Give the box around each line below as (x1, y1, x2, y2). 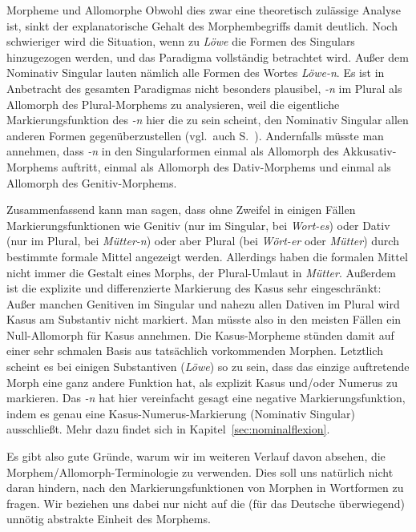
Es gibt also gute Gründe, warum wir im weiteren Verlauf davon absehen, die (6, 448, 386, 465)
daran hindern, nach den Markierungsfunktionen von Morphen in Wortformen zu (6, 479, 404, 496)
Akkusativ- (342, 143, 397, 159)
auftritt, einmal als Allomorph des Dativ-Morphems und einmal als (61, 158, 391, 175)
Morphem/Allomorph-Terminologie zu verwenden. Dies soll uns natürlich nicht (6, 463, 394, 480)
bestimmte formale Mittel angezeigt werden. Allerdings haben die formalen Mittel (6, 248, 408, 264)
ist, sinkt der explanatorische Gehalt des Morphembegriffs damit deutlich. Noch (6, 17, 398, 34)
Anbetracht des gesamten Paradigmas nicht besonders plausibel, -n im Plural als (6, 79, 402, 96)
